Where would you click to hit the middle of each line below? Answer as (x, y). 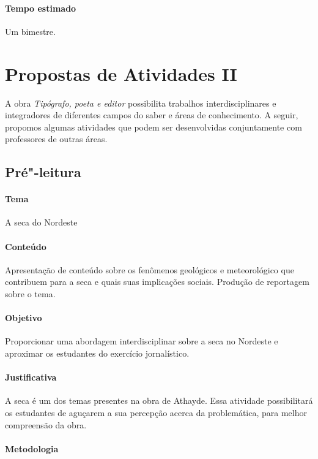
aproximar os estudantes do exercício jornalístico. (97, 353)
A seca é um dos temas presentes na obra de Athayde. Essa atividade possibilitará (159, 400)
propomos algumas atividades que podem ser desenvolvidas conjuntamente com (153, 127)
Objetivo (24, 318)
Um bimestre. (30, 31)
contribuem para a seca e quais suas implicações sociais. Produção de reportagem (157, 282)
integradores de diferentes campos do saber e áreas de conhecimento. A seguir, (152, 115)
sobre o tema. (30, 294)
